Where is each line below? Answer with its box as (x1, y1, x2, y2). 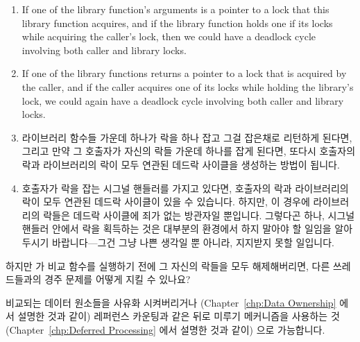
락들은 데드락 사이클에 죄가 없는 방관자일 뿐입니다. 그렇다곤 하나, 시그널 (43, 207, 355, 222)
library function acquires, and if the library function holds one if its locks (22, 15, 333, 30)
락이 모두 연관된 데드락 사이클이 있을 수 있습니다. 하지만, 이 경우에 (22, 194, 310, 209)
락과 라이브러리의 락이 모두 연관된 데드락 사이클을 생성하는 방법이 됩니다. (22, 157, 340, 171)
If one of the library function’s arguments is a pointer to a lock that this (22, 2, 329, 16)
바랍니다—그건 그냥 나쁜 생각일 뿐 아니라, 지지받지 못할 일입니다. (52, 234, 334, 249)
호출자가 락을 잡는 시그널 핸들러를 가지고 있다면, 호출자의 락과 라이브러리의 (22, 180, 349, 195)
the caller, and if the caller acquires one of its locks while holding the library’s (22, 79, 354, 94)
